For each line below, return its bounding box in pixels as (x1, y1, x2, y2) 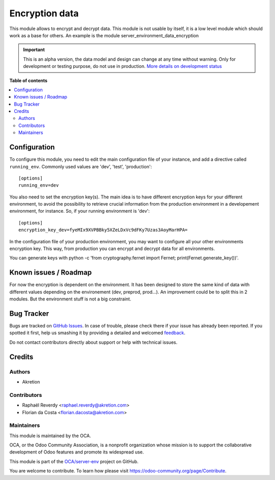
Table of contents (9, 77, 48, 84)
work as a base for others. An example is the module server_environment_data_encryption (9, 32, 199, 38)
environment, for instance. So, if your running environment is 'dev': (9, 208, 150, 214)
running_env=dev (18, 183, 59, 188)
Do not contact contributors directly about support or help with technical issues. (9, 339, 178, 345)
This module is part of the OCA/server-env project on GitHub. (9, 458, 139, 464)
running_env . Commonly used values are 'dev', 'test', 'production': (9, 163, 152, 169)
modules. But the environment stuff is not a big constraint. (9, 296, 131, 302)
